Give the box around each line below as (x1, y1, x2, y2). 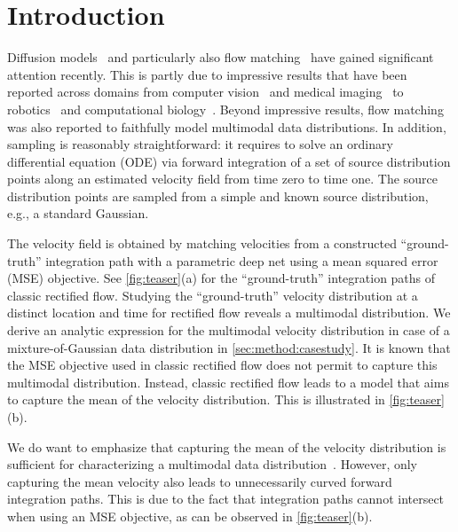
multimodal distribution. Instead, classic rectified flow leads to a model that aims (7, 372, 449, 391)
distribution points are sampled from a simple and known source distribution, (7, 186, 429, 205)
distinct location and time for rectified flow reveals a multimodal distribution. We (7, 303, 451, 322)
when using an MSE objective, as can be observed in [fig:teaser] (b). (7, 506, 373, 525)
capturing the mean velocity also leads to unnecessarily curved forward (7, 472, 392, 490)
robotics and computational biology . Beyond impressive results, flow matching (7, 99, 444, 118)
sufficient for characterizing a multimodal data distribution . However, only (7, 455, 417, 473)
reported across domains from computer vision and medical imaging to (7, 82, 404, 101)
